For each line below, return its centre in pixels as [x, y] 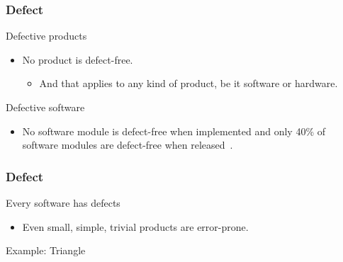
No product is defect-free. [78, 59]
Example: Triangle [46, 250]
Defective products [46, 36]
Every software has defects [63, 203]
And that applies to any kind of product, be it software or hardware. [189, 83]
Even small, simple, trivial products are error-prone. [135, 226]
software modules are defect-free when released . [128, 145]
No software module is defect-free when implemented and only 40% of [174, 131]
